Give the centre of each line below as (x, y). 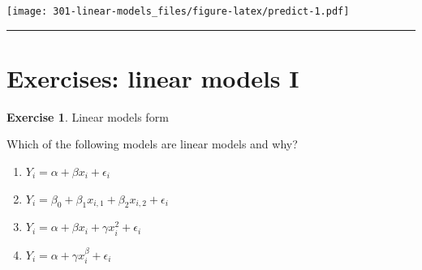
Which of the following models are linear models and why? (152, 144)
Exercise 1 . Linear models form (88, 116)
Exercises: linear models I (153, 77)
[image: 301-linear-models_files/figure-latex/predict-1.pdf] (178, 11)
